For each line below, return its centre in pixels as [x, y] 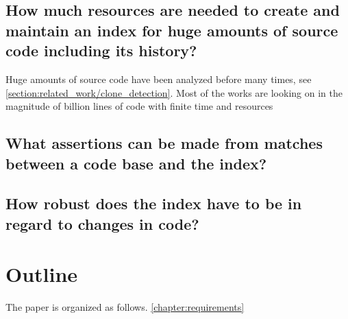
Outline [42, 274]
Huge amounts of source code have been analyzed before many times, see [159, 79]
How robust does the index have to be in [154, 203]
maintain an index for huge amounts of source [172, 30]
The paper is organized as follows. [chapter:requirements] [125, 307]
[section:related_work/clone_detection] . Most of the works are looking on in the [174, 92]
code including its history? [101, 50]
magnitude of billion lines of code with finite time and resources [139, 106]
